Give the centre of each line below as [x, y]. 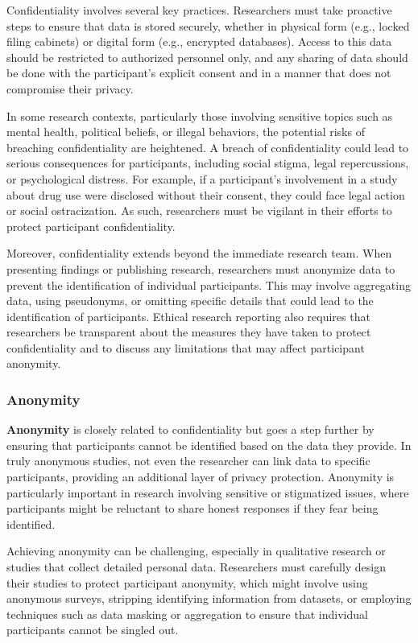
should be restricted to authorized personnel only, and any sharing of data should [207, 57]
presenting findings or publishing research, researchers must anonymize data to [201, 268]
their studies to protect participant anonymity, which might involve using [187, 582]
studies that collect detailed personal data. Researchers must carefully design [197, 567]
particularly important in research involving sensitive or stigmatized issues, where [208, 492]
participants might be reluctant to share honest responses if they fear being [192, 508]
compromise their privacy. [70, 88]
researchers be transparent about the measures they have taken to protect [189, 332]
